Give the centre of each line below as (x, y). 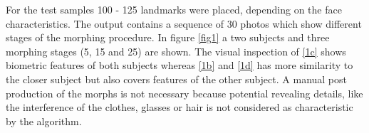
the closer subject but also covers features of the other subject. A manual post (176, 79)
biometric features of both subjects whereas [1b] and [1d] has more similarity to (180, 65)
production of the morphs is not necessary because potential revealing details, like (184, 93)
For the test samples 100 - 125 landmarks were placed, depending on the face (174, 9)
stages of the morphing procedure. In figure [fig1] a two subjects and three (168, 37)
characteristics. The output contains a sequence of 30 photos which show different (184, 23)
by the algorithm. (44, 121)
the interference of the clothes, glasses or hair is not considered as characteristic (180, 107)
